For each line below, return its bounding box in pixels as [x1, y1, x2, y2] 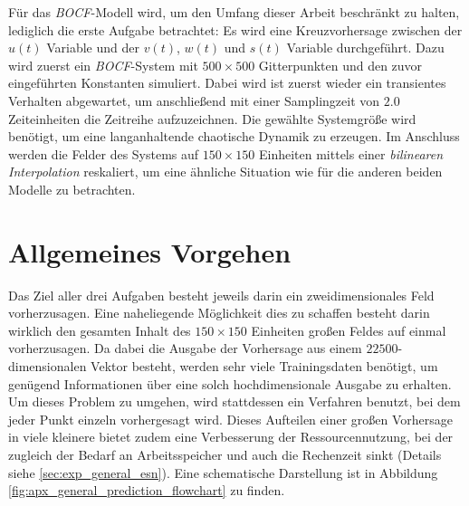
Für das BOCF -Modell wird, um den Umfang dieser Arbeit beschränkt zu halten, [8, 3, 460, 21]
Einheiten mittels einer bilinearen [258, 144, 444, 163]
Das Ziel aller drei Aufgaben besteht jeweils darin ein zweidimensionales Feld [8, 285, 435, 304]
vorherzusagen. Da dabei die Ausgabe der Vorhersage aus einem [8, 339, 362, 358]
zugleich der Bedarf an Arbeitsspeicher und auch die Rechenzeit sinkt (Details [8, 445, 442, 463]
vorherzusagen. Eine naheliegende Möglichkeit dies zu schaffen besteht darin [8, 303, 430, 322]
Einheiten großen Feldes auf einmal [251, 320, 446, 339]
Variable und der [46, 38, 139, 57]
